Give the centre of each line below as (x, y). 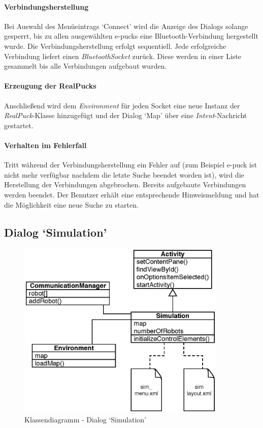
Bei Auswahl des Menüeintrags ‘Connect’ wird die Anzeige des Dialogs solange (126, 26)
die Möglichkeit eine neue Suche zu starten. (71, 204)
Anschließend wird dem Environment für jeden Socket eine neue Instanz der (122, 105)
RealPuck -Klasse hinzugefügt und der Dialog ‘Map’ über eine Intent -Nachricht (126, 115)
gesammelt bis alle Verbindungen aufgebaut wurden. (86, 66)
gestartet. (19, 125)
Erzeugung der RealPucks (50, 86)
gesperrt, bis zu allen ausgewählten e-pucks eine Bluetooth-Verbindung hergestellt (131, 36)
